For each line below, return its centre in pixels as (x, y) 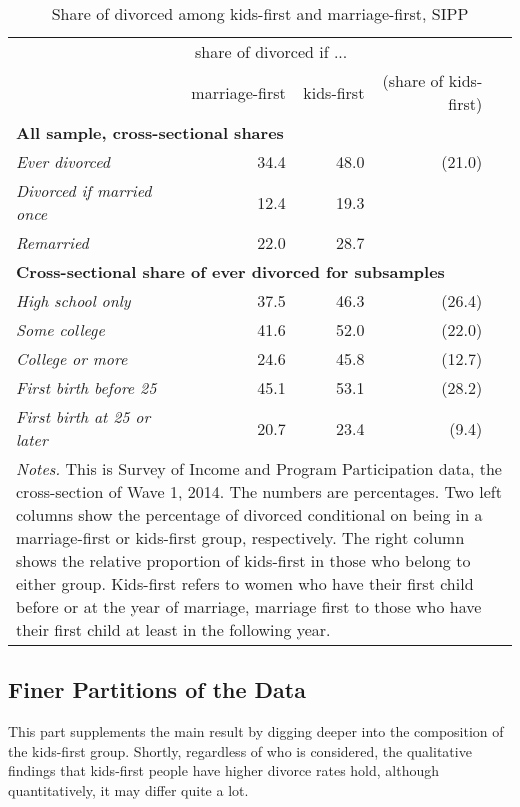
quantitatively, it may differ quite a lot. (128, 789)
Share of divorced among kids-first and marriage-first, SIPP (260, 13)
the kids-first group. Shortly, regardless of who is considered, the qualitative (240, 750)
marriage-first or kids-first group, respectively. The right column (240, 537)
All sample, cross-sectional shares (150, 132)
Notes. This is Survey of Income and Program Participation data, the (259, 468)
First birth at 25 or (83, 416)
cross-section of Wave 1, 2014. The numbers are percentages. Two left (259, 491)
